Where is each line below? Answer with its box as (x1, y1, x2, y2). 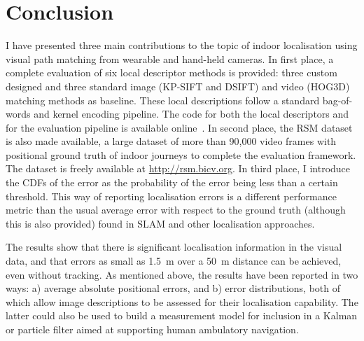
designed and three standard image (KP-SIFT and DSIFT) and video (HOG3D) (6, 78, 350, 93)
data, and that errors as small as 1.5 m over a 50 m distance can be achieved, (6, 253, 342, 268)
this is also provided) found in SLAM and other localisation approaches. (6, 216, 315, 230)
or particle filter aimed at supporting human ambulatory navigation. (6, 322, 299, 336)
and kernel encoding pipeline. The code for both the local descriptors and (34, 106, 349, 121)
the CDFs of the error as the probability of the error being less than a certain (6, 175, 338, 190)
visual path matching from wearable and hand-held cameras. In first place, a (6, 51, 334, 66)
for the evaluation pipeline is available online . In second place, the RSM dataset (6, 120, 353, 134)
